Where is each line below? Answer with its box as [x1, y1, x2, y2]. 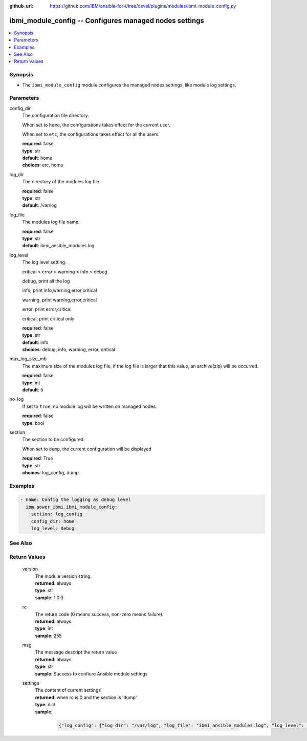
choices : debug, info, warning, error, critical [22, 346, 115, 353]
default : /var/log [22, 202, 57, 208]
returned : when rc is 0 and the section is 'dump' [35, 694, 137, 701]
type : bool [22, 420, 45, 426]
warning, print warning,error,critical [22, 297, 97, 303]
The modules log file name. [22, 219, 80, 225]
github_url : [9, 3, 33, 9]
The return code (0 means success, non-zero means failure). [35, 611, 164, 617]
